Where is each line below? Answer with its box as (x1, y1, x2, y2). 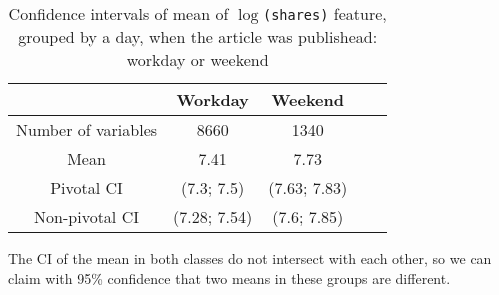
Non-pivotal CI (34, 205, 139, 228)
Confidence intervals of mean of (8, 2, 229, 25)
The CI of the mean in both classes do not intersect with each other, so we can (8, 248, 492, 268)
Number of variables (16, 118, 158, 141)
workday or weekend (126, 48, 269, 71)
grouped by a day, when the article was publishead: (18, 25, 378, 48)
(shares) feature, (262, 2, 387, 25)
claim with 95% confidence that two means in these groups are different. (8, 267, 451, 288)
